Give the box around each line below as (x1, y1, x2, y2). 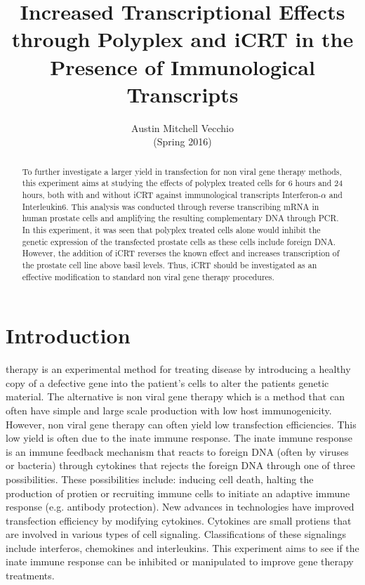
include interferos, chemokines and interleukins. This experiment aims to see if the (6, 540, 359, 555)
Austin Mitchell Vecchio (131, 120, 234, 135)
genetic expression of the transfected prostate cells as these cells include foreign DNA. (22, 235, 336, 247)
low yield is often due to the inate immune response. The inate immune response (6, 430, 352, 445)
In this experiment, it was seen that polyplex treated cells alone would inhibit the (22, 223, 321, 235)
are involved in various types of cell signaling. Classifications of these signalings (6, 527, 346, 541)
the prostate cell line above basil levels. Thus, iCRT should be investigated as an (22, 258, 317, 270)
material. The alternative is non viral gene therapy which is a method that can (6, 389, 345, 404)
